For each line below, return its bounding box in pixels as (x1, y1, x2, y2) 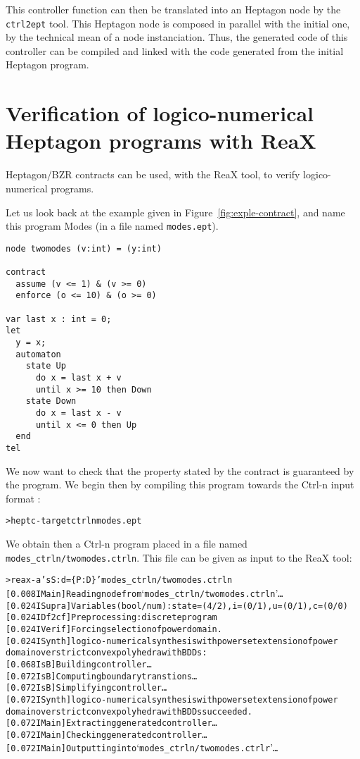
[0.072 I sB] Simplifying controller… (6, 683, 167, 693)
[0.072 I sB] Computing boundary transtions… (6, 671, 198, 681)
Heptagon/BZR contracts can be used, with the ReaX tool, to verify (6, 167, 300, 182)
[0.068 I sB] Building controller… (6, 659, 152, 669)
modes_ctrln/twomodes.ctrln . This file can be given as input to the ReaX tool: (6, 550, 352, 564)
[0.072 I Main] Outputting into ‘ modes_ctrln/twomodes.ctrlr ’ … (6, 740, 278, 755)
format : (6, 490, 41, 505)
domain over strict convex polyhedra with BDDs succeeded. (6, 706, 252, 717)
